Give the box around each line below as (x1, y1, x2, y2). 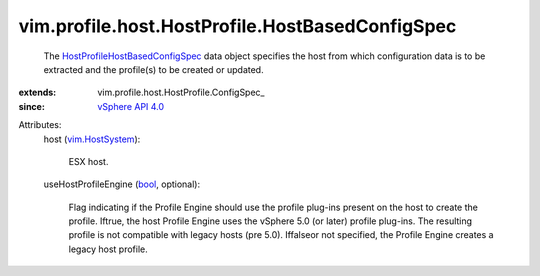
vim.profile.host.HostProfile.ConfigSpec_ (97, 86, 265, 99)
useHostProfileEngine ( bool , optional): (43, 178, 200, 190)
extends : (18, 86, 57, 99)
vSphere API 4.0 (97, 100, 165, 112)
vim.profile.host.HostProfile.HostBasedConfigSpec (18, 15, 457, 37)
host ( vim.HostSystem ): (43, 133, 141, 145)
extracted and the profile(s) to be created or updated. (43, 63, 264, 75)
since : (18, 100, 45, 112)
